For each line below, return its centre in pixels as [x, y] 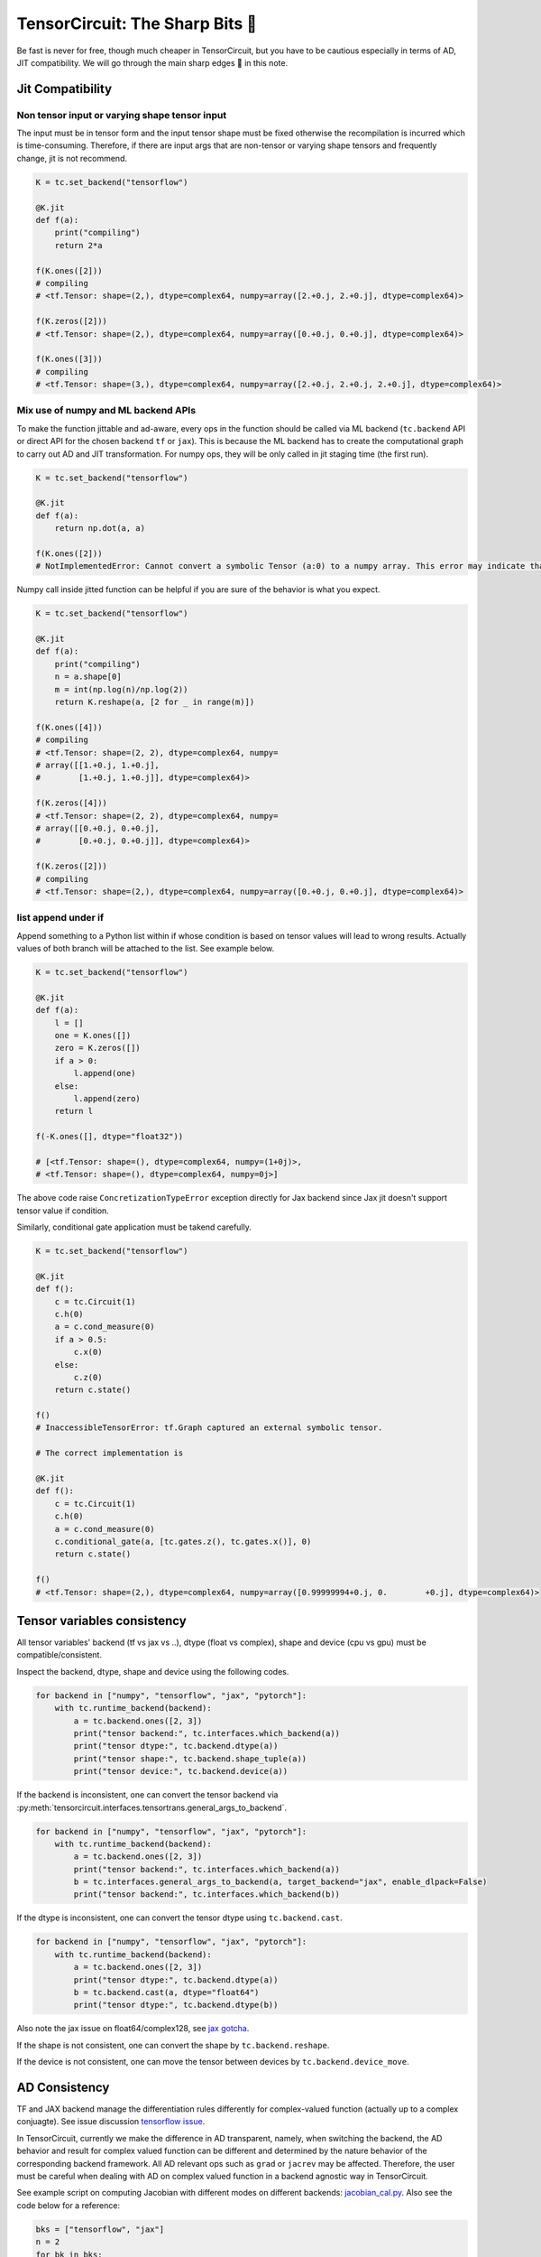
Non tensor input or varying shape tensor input [122, 115]
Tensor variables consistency [101, 1621]
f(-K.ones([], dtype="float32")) [110, 1137]
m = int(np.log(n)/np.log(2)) [121, 689]
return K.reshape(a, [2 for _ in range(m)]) [155, 702]
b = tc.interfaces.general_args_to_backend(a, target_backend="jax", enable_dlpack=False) [280, 1882]
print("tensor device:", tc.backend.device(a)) [181, 1771]
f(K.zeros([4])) [72, 803]
